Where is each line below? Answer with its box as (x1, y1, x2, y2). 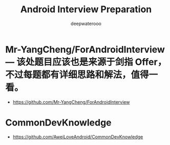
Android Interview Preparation (20, 4, 152, 15)
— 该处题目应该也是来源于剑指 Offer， (5, 56, 167, 67)
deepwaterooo (71, 20, 101, 27)
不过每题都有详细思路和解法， (5, 69, 132, 80)
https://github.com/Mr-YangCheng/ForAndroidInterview (12, 99, 130, 105)
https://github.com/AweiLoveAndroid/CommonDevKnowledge (12, 134, 143, 140)
